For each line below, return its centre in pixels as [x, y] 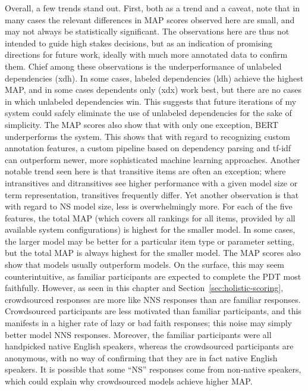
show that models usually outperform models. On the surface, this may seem [145, 265]
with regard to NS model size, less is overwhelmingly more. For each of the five [149, 206]
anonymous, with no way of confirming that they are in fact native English [141, 357]
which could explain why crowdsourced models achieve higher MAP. [129, 381]
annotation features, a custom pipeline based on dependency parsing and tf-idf [148, 148]
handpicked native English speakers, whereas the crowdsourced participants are [149, 346]
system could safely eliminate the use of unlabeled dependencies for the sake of [148, 113]
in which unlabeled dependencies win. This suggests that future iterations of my [151, 101]
